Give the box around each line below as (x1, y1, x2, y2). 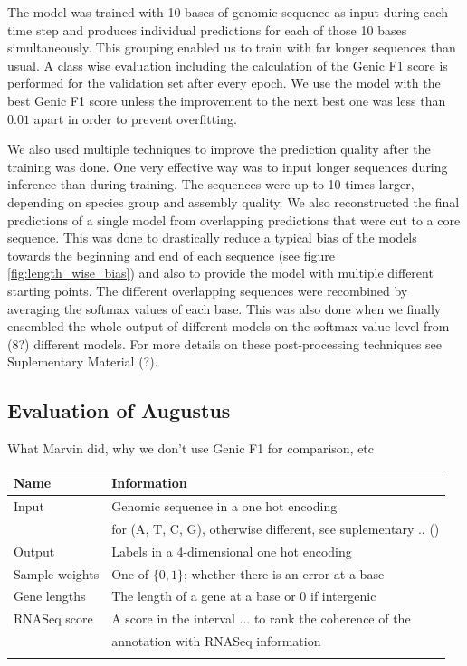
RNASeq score (14, 609, 93, 628)
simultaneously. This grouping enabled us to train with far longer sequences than (7, 38, 456, 57)
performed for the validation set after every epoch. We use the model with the (7, 73, 441, 92)
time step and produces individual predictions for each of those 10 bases (7, 20, 407, 39)
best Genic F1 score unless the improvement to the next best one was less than (7, 90, 446, 109)
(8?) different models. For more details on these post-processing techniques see (7, 334, 443, 353)
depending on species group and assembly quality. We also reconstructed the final (7, 192, 460, 211)
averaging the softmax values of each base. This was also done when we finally (7, 299, 442, 318)
